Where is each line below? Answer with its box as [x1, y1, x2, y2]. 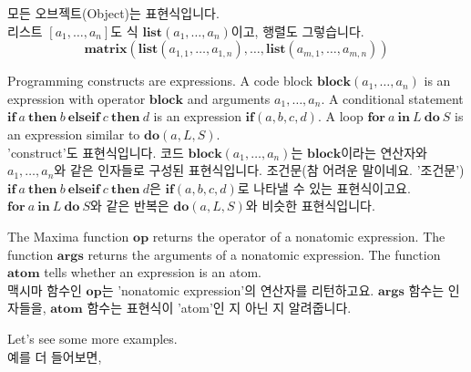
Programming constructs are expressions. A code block [7, 71, 313, 90]
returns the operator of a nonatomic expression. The [152, 226, 445, 245]
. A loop [317, 107, 363, 126]
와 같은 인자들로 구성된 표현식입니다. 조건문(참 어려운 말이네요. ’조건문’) [54, 160, 465, 180]
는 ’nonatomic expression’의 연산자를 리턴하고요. [101, 280, 374, 299]
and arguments [187, 88, 271, 108]
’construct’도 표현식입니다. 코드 [7, 142, 184, 161]
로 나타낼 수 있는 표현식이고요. [237, 178, 411, 197]
